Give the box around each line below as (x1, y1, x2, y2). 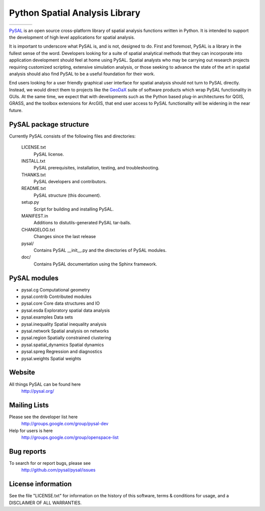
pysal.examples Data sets (21, 314, 73, 320)
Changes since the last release (33, 234, 96, 240)
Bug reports (9, 447, 47, 456)
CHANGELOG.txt (21, 226, 55, 233)
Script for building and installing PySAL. (33, 206, 114, 212)
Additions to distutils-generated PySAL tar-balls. (33, 220, 132, 226)
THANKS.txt (21, 172, 46, 178)
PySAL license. (33, 151, 64, 157)
